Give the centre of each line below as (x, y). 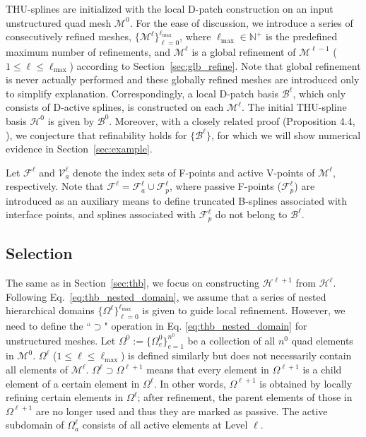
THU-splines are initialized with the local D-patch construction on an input (170, 8)
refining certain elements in (65, 397)
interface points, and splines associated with (101, 214)
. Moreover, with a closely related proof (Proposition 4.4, (232, 120)
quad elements (322, 340)
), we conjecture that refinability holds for (96, 134)
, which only (319, 93)
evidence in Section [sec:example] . (79, 149)
